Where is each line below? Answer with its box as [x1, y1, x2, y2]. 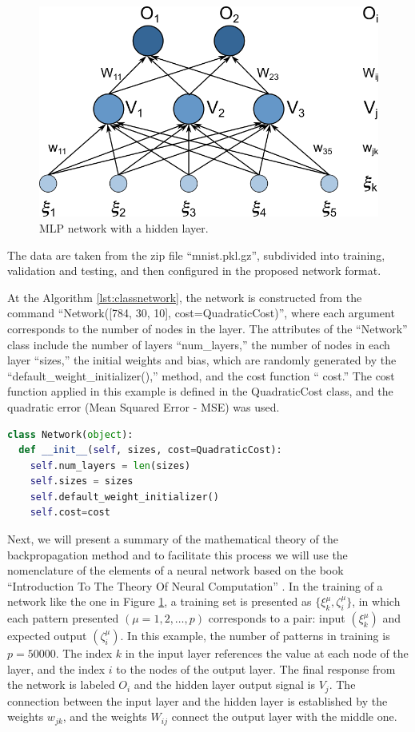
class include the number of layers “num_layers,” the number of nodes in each [7, 336, 390, 352]
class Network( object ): [7, 428, 134, 440]
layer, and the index [7, 660, 106, 677]
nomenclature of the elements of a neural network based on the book [7, 562, 344, 579]
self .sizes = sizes [30, 475, 134, 487]
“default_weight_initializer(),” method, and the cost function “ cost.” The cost [7, 367, 395, 384]
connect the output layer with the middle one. [171, 708, 397, 725]
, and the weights [62, 708, 147, 725]
